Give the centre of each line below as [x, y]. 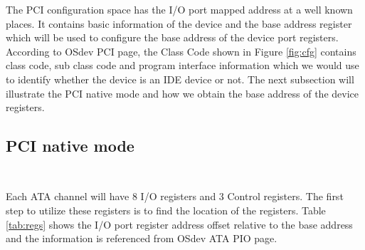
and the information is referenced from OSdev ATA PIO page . [142, 238]
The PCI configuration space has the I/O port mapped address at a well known [179, 9]
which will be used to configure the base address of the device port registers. [172, 37]
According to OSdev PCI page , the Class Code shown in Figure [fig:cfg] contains [181, 51]
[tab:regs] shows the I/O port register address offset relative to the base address [179, 224]
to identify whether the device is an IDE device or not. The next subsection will [180, 79]
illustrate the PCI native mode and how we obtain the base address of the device [182, 93]
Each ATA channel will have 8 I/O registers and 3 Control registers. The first [175, 196]
